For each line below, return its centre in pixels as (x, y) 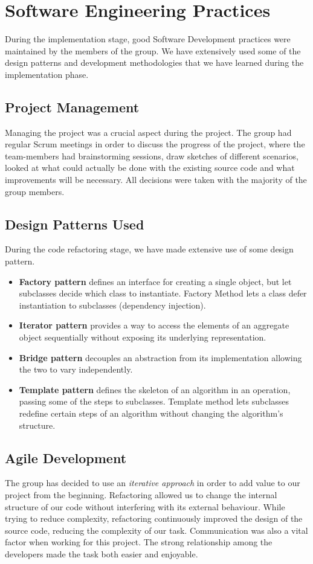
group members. (35, 191)
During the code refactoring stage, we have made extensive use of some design (149, 249)
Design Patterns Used (75, 224)
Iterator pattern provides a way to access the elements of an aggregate (154, 325)
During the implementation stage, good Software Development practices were (148, 39)
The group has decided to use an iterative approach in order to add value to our (153, 483)
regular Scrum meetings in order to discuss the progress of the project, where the (155, 144)
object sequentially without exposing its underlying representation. (143, 337)
